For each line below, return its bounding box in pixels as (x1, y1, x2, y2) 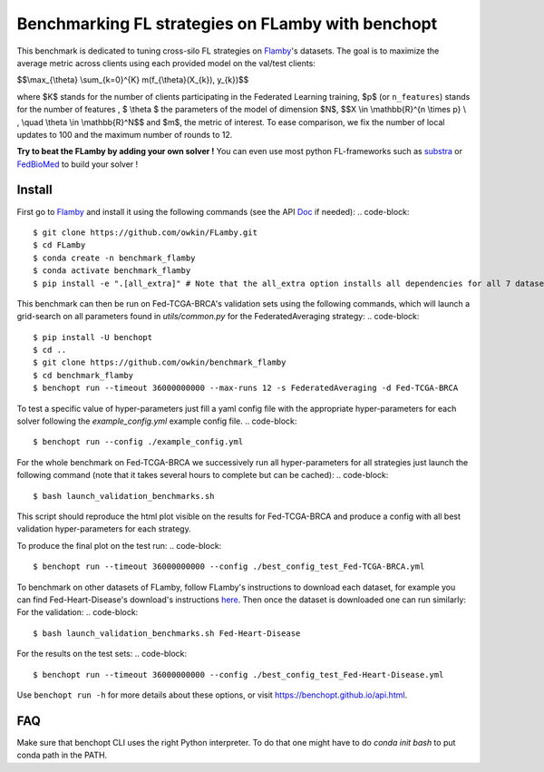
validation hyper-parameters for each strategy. (16, 523, 191, 534)
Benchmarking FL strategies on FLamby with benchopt (16, 14, 438, 34)
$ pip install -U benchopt (33, 332, 153, 342)
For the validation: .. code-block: (16, 607, 139, 618)
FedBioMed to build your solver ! (16, 159, 139, 170)
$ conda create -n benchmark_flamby (33, 252, 196, 263)
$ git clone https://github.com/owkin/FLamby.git (33, 227, 258, 238)
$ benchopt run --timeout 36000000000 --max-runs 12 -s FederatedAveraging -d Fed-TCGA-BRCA (33, 383, 459, 394)
